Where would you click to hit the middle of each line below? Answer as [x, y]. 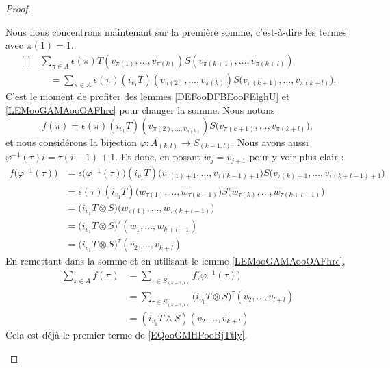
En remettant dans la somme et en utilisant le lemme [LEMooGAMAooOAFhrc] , [175, 261]
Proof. [18, 8]
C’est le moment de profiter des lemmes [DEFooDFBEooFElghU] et [148, 96]
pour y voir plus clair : [297, 157]
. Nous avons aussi [270, 142]
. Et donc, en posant [158, 157]
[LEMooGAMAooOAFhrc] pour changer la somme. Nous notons [140, 110]
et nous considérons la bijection [71, 142]
